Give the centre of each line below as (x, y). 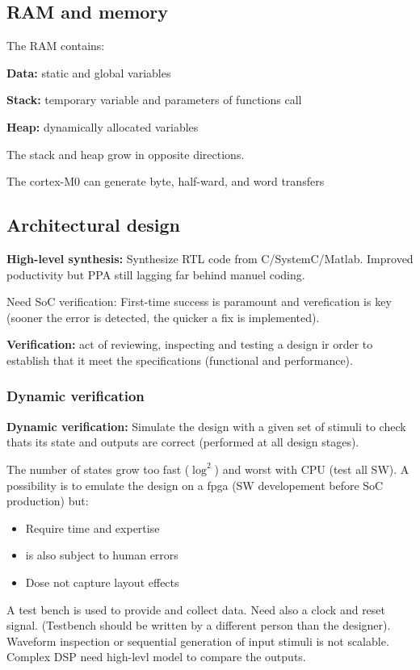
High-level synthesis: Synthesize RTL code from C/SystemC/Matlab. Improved (210, 258)
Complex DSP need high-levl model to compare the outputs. (156, 657)
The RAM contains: (56, 46)
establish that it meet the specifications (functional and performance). (180, 360)
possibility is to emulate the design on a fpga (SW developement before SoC (195, 485)
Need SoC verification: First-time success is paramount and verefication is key (199, 301)
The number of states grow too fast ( (98, 469)
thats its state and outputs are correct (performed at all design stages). (183, 442)
